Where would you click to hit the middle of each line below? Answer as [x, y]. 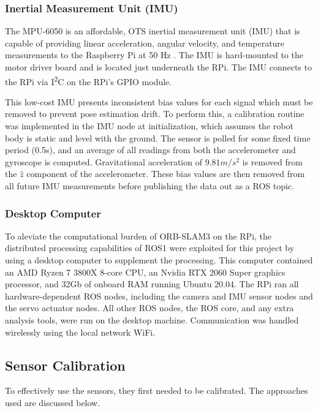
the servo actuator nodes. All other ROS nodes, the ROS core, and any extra [150, 308]
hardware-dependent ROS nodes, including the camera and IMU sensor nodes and [159, 296]
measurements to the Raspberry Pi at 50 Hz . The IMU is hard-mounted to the [154, 55]
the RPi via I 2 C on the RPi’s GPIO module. [89, 80]
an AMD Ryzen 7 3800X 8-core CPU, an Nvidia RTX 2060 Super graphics [145, 272]
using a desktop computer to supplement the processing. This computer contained [159, 260]
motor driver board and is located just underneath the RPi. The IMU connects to [158, 67]
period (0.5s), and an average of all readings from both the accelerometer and [150, 150]
